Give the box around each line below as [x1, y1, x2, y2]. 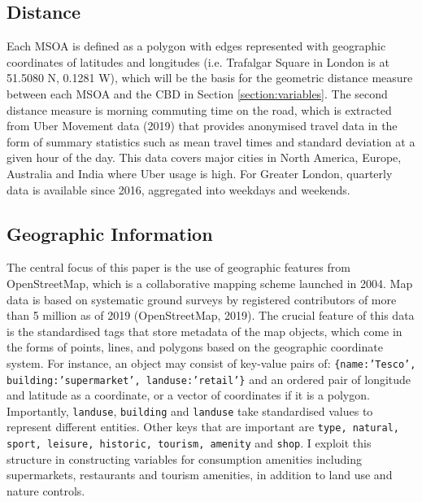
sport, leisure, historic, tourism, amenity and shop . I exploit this [7, 434, 372, 452]
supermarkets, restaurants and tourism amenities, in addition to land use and [7, 466, 393, 483]
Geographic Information [7, 220, 213, 246]
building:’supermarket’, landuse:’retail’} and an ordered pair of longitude [7, 370, 411, 387]
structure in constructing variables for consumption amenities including [7, 450, 362, 467]
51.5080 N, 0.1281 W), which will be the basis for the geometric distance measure [7, 69, 413, 86]
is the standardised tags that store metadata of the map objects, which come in [7, 322, 402, 339]
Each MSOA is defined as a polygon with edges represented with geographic [7, 37, 386, 55]
